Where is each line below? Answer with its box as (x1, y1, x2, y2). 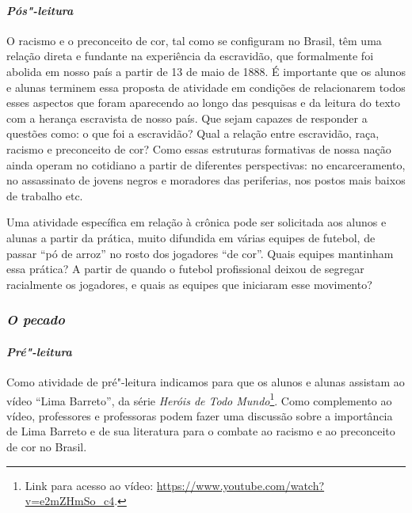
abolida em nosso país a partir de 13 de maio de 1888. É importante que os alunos (6, 63, 406, 79)
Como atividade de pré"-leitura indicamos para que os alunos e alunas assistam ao (6, 373, 405, 389)
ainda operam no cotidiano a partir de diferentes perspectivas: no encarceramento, (6, 156, 406, 173)
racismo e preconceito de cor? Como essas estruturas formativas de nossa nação (6, 140, 391, 157)
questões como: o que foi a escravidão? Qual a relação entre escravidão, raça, (6, 125, 380, 142)
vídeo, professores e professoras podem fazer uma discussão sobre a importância (6, 407, 393, 424)
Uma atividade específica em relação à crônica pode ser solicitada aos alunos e (6, 214, 387, 230)
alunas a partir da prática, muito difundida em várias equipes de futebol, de (6, 229, 376, 245)
